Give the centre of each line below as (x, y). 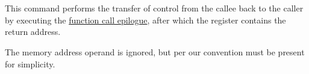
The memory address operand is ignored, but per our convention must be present (155, 51)
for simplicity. (30, 63)
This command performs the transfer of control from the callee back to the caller (154, 8)
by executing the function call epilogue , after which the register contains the (145, 20)
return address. (33, 32)
